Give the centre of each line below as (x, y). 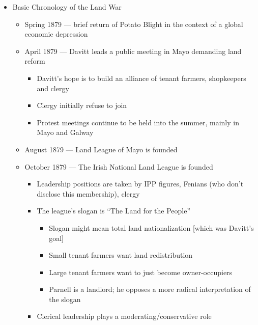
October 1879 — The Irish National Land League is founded (119, 166)
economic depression (56, 34)
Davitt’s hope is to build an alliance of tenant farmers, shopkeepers (141, 78)
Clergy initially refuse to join (82, 105)
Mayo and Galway (65, 132)
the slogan (65, 299)
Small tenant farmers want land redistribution (121, 255)
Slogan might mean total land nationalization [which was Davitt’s (151, 227)
